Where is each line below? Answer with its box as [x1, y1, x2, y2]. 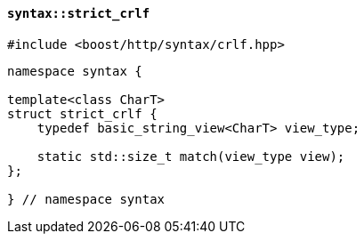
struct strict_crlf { [7, 106, 158, 121]
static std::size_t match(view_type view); [36, 149, 345, 164]
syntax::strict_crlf [7, 6, 150, 20]
